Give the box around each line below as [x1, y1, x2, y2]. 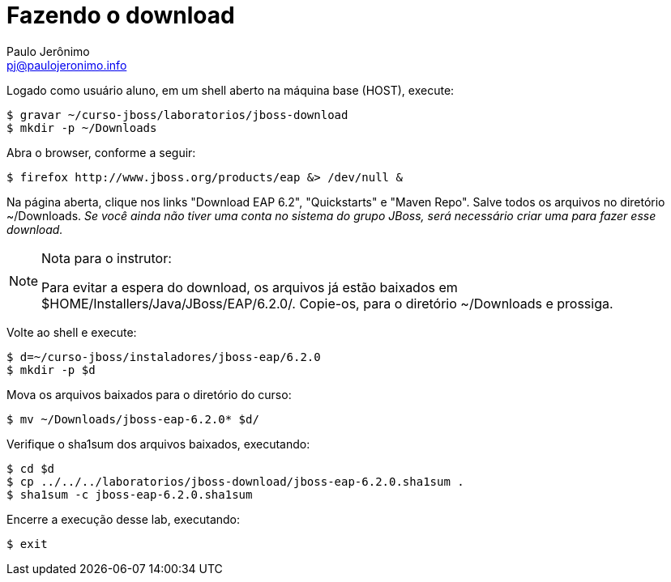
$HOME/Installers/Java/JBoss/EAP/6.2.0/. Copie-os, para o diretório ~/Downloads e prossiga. [41, 295, 613, 312]
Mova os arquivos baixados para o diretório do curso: [6, 387, 292, 401]
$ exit [6, 537, 48, 550]
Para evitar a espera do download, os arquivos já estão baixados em [41, 278, 458, 295]
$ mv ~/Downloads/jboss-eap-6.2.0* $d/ [6, 412, 259, 426]
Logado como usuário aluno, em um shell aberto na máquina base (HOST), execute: [6, 83, 455, 97]
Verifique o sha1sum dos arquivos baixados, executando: [6, 436, 310, 451]
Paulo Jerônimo [6, 44, 90, 58]
